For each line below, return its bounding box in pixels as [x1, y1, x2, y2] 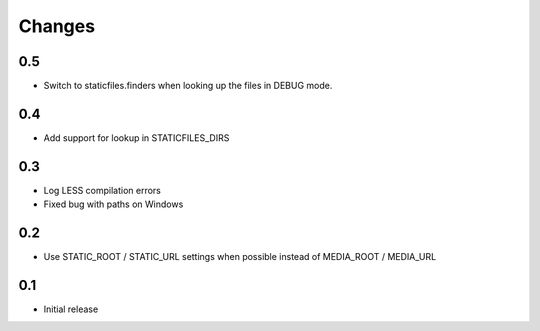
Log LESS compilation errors [43, 184, 162, 196]
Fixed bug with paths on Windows [43, 198, 184, 210]
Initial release [43, 303, 99, 315]
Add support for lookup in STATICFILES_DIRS [43, 131, 230, 144]
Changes [18, 15, 95, 37]
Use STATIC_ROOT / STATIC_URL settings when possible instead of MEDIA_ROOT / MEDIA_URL [43, 251, 437, 263]
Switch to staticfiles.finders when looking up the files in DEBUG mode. [43, 80, 333, 92]
